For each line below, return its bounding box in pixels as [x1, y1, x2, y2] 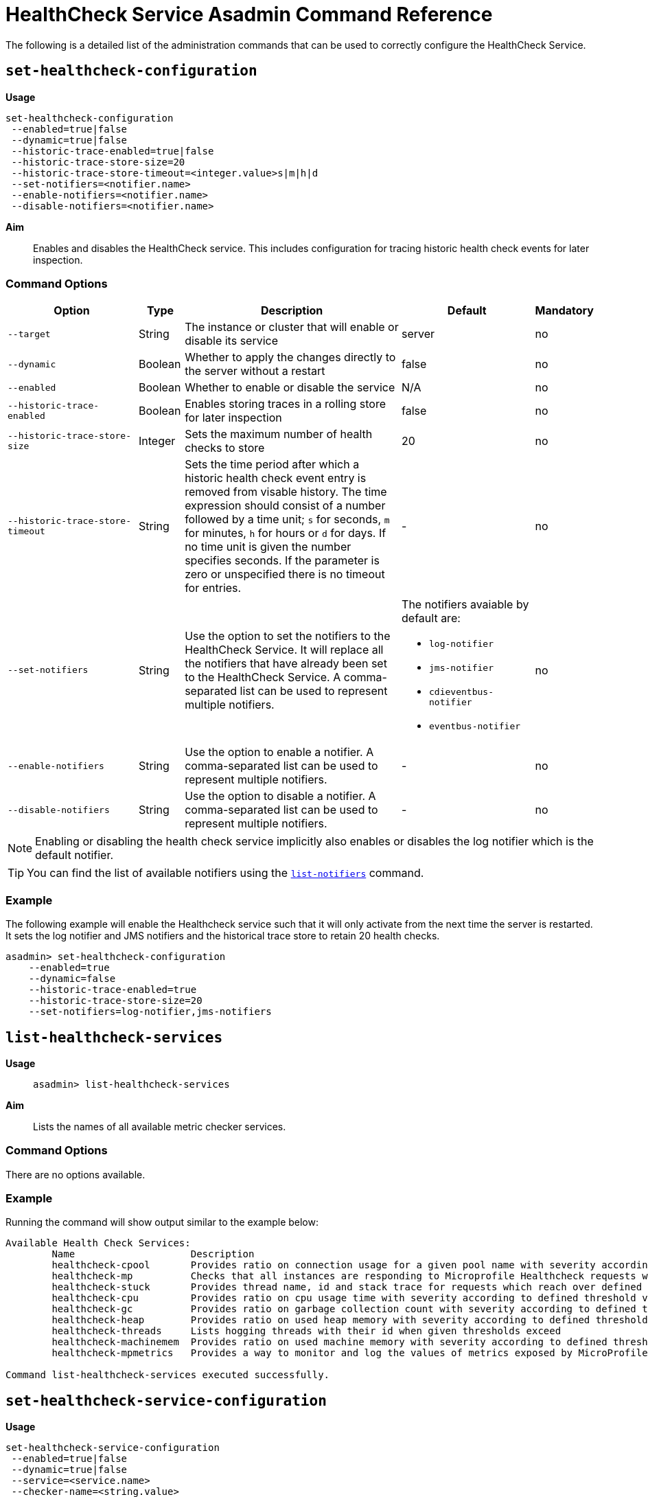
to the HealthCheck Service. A [185, 670, 341, 684]
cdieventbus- [429, 687, 494, 698]
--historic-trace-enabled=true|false [11, 145, 214, 157]
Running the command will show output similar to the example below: [5, 1216, 319, 1229]
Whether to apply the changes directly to [185, 350, 396, 365]
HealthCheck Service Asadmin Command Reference [5, 3, 493, 26]
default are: [402, 611, 461, 626]
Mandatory [535, 304, 594, 318]
